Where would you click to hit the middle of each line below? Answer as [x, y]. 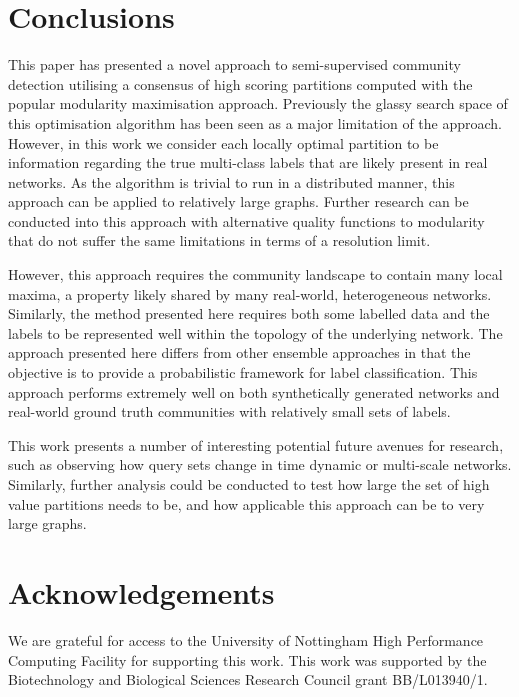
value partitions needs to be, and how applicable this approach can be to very [246, 503]
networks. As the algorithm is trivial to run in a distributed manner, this [231, 181]
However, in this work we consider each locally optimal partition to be [223, 142]
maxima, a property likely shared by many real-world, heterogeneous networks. [250, 293]
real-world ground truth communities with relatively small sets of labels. [229, 411]
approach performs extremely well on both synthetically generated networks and [254, 391]
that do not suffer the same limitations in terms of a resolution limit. [219, 240]
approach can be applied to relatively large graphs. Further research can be [238, 201]
